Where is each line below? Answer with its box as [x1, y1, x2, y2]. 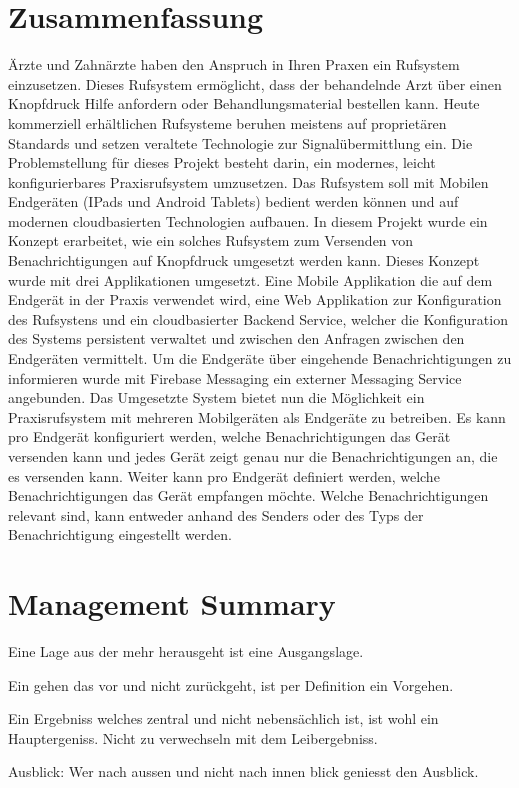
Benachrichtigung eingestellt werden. [8, 524, 232, 545]
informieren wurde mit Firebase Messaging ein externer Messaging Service [8, 367, 462, 388]
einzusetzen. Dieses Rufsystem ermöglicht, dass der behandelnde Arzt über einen [8, 73, 502, 94]
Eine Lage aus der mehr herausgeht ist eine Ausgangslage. [8, 641, 364, 662]
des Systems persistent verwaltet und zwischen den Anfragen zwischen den [8, 328, 465, 349]
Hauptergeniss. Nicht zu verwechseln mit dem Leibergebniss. [8, 727, 378, 748]
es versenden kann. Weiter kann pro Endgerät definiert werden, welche [8, 465, 440, 486]
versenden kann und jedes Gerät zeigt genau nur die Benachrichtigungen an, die [8, 446, 498, 466]
